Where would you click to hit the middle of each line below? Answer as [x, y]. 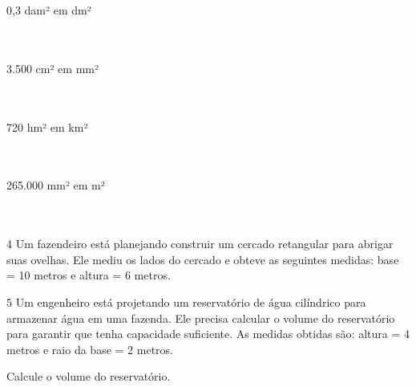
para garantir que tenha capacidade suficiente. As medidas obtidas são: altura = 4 [208, 334]
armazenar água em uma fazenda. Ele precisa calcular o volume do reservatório [201, 318]
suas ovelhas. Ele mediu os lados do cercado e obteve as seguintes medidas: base [203, 259]
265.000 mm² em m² [56, 185]
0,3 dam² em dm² [49, 10]
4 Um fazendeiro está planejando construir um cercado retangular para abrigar [200, 244]
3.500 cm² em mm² [53, 68]
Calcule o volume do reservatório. [89, 376]
